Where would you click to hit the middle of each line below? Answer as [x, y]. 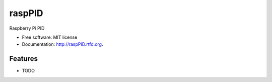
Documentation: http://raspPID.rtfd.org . [62, 44]
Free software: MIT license [50, 37]
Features [23, 59]
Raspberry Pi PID [27, 28]
